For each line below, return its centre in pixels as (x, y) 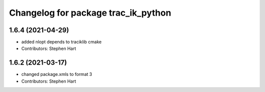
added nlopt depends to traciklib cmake (61, 42)
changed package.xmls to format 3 (57, 74)
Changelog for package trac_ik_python (90, 13)
